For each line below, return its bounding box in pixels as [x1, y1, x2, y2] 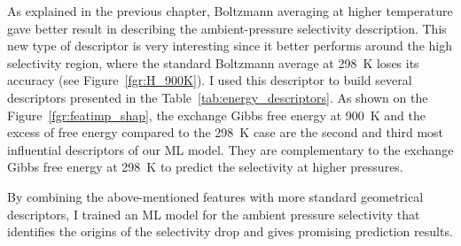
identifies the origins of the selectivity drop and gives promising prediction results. [7, 222, 453, 241]
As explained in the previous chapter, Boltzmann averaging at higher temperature [7, 2, 453, 19]
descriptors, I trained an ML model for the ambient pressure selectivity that [7, 204, 420, 223]
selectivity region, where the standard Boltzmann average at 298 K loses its [7, 53, 419, 72]
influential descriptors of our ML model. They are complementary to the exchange [7, 140, 454, 158]
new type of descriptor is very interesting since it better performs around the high [7, 36, 452, 55]
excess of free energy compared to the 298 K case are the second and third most [7, 123, 444, 142]
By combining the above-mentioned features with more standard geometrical [7, 187, 424, 205]
